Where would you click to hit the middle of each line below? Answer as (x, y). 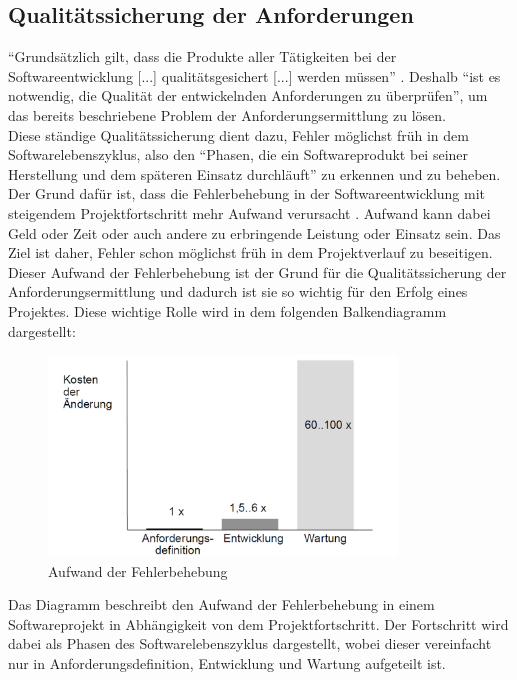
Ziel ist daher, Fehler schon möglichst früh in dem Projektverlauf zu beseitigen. (250, 252)
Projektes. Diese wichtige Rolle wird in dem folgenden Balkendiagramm (227, 310)
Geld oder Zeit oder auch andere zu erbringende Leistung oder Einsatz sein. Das (254, 232)
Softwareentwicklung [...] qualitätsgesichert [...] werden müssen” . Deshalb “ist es (254, 75)
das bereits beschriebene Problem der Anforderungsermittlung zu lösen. (227, 114)
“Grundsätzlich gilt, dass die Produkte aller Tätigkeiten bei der (202, 56)
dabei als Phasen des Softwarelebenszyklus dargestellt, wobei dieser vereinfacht (250, 643)
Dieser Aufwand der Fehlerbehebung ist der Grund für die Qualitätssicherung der (257, 271)
